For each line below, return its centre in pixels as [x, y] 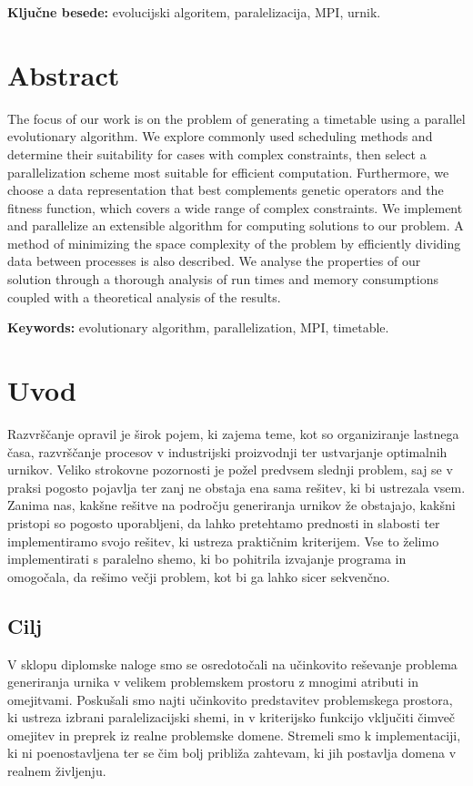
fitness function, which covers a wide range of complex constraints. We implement [235, 207]
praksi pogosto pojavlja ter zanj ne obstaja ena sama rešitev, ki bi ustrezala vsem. [236, 487]
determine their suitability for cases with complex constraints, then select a [217, 153]
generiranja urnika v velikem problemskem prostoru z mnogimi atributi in [213, 682]
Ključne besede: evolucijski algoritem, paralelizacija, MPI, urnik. [194, 12]
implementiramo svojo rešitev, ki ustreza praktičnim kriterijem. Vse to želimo [223, 541]
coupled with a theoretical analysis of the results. [144, 296]
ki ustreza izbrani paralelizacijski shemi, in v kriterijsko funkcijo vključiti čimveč [231, 717]
